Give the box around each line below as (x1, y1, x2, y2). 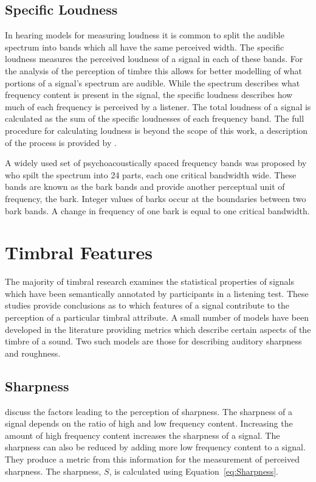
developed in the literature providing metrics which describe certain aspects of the (5, 323, 311, 335)
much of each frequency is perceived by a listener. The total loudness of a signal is (5, 100, 311, 113)
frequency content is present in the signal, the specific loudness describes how (5, 88, 293, 101)
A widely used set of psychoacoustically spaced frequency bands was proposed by (5, 156, 307, 169)
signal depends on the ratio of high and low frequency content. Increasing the (5, 417, 293, 430)
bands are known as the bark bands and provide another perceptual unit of (5, 180, 285, 193)
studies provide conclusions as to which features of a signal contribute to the (5, 299, 290, 312)
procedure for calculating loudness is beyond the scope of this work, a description (5, 124, 308, 136)
